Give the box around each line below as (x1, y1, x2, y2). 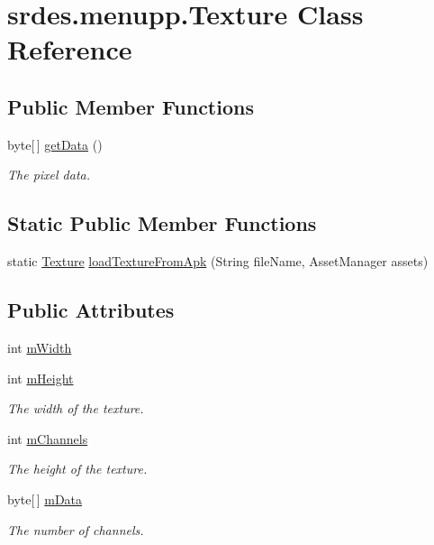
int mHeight (7, 368, 74, 387)
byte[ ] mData (7, 489, 83, 508)
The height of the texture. (7, 459, 148, 478)
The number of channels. (7, 520, 144, 539)
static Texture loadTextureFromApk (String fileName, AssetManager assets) (7, 252, 429, 271)
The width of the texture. (7, 399, 144, 418)
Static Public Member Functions (7, 209, 317, 237)
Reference (7, 31, 132, 68)
